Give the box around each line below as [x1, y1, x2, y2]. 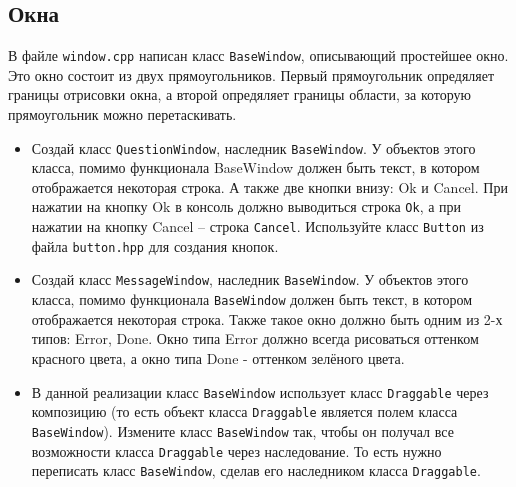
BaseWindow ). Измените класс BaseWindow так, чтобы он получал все [31, 420, 454, 441]
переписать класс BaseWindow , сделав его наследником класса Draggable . [31, 460, 481, 481]
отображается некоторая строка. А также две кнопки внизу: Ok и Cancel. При [31, 176, 508, 197]
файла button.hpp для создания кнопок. [31, 235, 279, 256]
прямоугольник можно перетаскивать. [8, 104, 237, 125]
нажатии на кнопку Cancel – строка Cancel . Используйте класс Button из [31, 216, 484, 237]
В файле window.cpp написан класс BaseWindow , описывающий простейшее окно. [8, 45, 509, 66]
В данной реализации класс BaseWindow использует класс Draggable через [31, 381, 489, 402]
